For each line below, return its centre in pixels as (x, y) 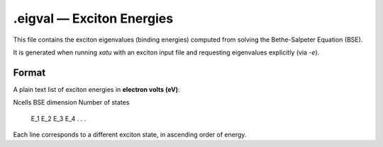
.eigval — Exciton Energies (93, 18)
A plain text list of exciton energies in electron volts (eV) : (96, 89)
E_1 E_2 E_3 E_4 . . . (59, 118)
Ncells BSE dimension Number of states (71, 102)
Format (29, 72)
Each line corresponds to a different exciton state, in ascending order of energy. (130, 135)
